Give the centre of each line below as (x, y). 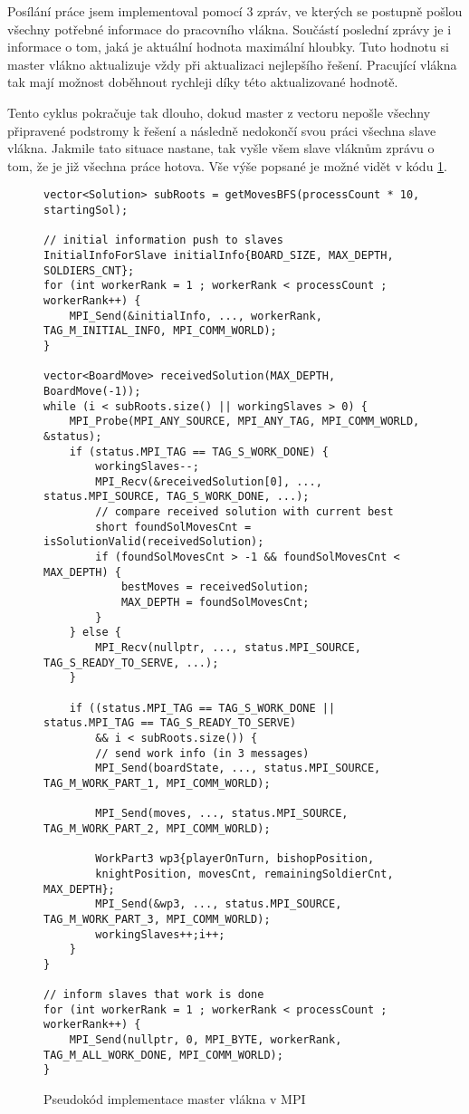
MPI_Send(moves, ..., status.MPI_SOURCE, (222, 814)
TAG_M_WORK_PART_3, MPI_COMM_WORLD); (157, 919)
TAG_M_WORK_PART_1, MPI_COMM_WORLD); (157, 783)
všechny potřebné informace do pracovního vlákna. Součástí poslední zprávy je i (230, 29)
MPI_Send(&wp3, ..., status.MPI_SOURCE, (219, 904)
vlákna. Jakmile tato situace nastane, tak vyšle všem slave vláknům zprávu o (221, 148)
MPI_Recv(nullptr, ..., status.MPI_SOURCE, (228, 648)
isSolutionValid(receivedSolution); (154, 542)
